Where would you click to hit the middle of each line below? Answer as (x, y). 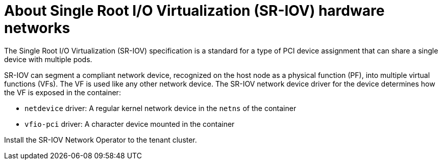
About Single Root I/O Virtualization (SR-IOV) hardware (194, 11)
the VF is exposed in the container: (63, 92)
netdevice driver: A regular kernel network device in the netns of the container (161, 108)
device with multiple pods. (48, 59)
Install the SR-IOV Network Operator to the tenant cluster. (101, 140)
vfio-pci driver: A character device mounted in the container (130, 124)
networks (37, 28)
